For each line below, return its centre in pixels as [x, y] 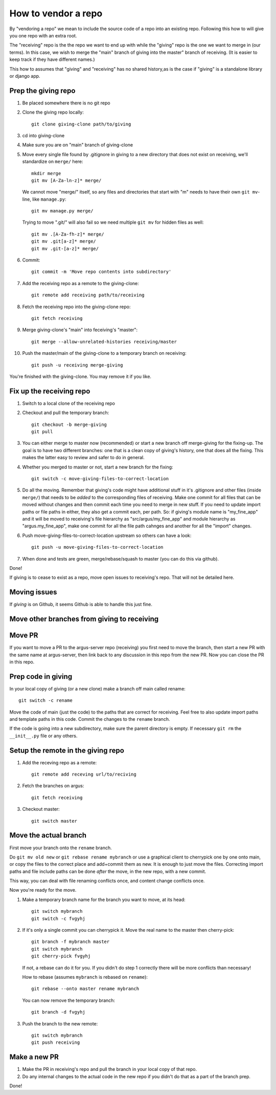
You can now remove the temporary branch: [68, 1000]
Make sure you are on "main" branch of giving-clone [77, 145]
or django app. [25, 76]
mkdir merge [46, 173]
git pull [42, 432]
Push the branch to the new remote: [60, 1023]
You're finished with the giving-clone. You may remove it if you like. [80, 376]
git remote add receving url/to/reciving [84, 775]
